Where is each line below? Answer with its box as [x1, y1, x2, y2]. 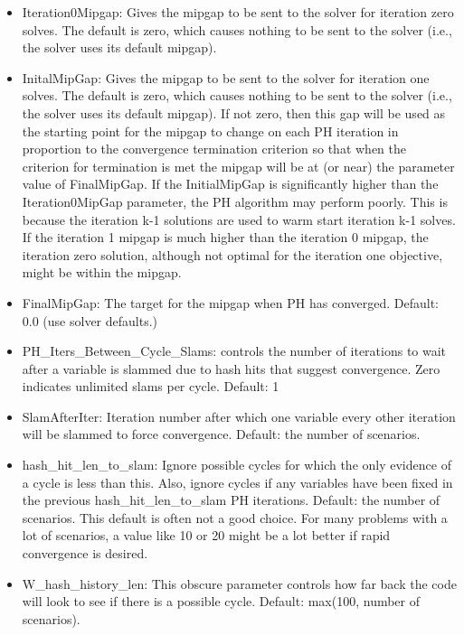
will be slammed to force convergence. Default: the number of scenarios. [22, 425, 421, 444]
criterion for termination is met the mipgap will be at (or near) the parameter [22, 156, 455, 175]
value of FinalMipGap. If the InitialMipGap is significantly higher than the [22, 174, 439, 193]
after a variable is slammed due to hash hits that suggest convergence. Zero [22, 359, 440, 378]
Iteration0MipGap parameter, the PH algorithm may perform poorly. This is [22, 191, 448, 210]
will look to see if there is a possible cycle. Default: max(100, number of [22, 592, 421, 611]
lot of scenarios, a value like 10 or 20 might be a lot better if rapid [22, 526, 391, 545]
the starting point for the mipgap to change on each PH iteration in [22, 121, 399, 140]
